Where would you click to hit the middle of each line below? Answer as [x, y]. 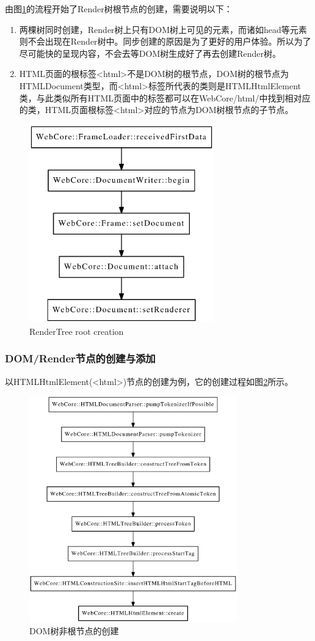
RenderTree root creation [77, 331]
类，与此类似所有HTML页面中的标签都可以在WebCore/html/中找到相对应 [165, 97]
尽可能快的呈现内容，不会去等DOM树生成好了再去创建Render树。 [150, 53]
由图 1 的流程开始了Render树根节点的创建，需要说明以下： [119, 9]
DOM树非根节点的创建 [74, 630]
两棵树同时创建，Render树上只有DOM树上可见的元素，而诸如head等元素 [163, 29]
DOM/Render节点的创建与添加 [80, 358]
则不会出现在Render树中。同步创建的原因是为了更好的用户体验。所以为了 [165, 41]
